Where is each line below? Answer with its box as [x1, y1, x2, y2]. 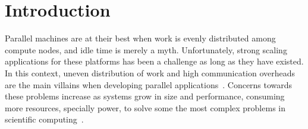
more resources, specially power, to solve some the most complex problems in [5, 101, 285, 114]
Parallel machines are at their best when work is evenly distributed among [5, 32, 276, 44]
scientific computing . [5, 113, 84, 125]
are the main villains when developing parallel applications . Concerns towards [5, 78, 293, 91]
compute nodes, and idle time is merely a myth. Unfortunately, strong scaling [5, 43, 287, 56]
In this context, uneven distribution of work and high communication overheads [5, 66, 296, 79]
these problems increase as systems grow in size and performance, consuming [5, 90, 285, 102]
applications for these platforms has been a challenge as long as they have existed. [5, 55, 304, 67]
